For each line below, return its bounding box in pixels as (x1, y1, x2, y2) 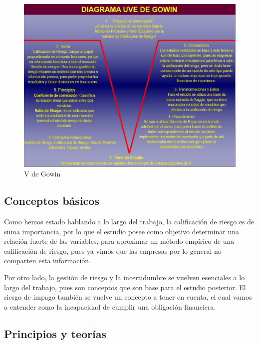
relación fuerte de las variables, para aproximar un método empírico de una (4, 236, 235, 246)
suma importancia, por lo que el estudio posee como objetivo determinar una (4, 226, 239, 236)
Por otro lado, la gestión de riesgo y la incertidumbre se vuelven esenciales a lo (4, 272, 245, 282)
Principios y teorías (4, 326, 107, 341)
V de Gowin (24, 169, 61, 179)
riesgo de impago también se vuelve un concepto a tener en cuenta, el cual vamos (4, 292, 252, 302)
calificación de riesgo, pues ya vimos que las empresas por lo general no (4, 245, 222, 256)
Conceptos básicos (4, 193, 99, 208)
